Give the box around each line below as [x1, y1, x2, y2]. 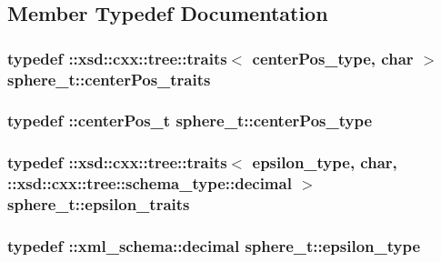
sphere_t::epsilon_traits [7, 193, 190, 216]
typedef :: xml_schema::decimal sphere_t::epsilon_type [7, 235, 421, 257]
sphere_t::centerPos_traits [7, 67, 211, 90]
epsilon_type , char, [252, 151, 397, 174]
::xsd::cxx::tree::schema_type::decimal [7, 172, 292, 195]
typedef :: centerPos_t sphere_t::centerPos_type [7, 109, 373, 132]
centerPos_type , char [252, 46, 414, 69]
